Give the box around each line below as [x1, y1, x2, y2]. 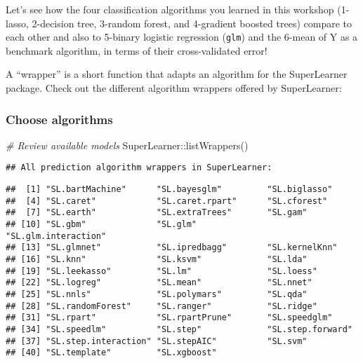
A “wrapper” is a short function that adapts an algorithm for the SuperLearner [6, 67, 348, 81]
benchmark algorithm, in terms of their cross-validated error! [6, 43, 268, 57]
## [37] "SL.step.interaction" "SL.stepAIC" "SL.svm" [6, 336, 308, 346]
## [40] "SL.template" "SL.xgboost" [6, 348, 217, 358]
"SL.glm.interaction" [6, 231, 107, 241]
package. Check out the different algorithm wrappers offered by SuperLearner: [6, 81, 342, 95]
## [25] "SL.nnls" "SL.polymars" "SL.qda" [6, 289, 308, 299]
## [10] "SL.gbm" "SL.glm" [6, 219, 197, 230]
